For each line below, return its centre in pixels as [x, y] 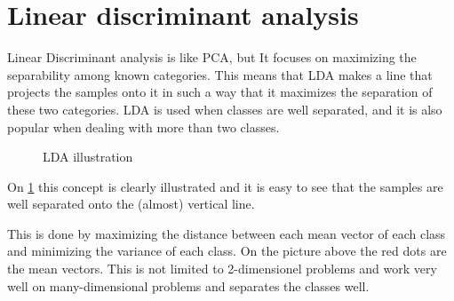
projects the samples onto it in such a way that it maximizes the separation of [220, 92]
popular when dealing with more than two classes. [143, 127]
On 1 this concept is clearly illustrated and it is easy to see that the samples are [225, 186]
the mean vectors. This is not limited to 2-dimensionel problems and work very [222, 269]
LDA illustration [88, 157]
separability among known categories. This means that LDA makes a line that [220, 74]
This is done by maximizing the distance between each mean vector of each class [227, 233]
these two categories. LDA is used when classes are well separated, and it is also [225, 109]
